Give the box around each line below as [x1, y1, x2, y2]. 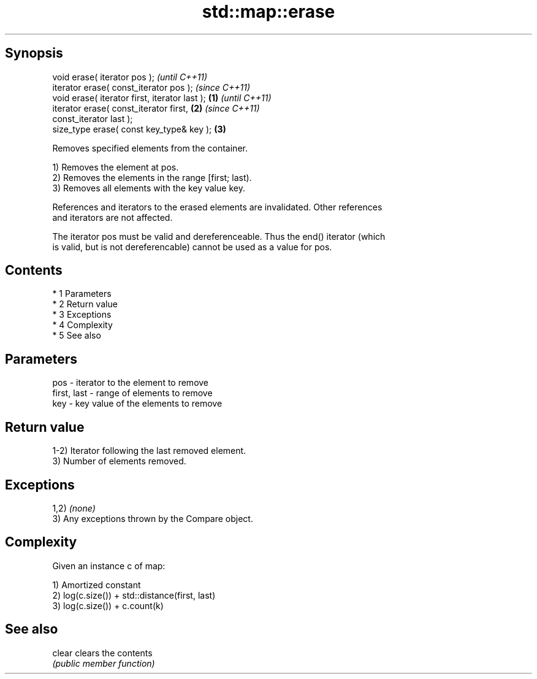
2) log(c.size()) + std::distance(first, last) [52, 589, 216, 600]
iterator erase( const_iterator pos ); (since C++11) [52, 82, 251, 93]
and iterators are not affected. [52, 212, 173, 223]
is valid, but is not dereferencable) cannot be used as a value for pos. [52, 241, 332, 252]
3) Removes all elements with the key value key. [52, 182, 245, 193]
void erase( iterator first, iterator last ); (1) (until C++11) [52, 92, 272, 103]
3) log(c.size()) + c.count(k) [52, 600, 164, 611]
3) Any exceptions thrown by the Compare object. [52, 513, 253, 524]
